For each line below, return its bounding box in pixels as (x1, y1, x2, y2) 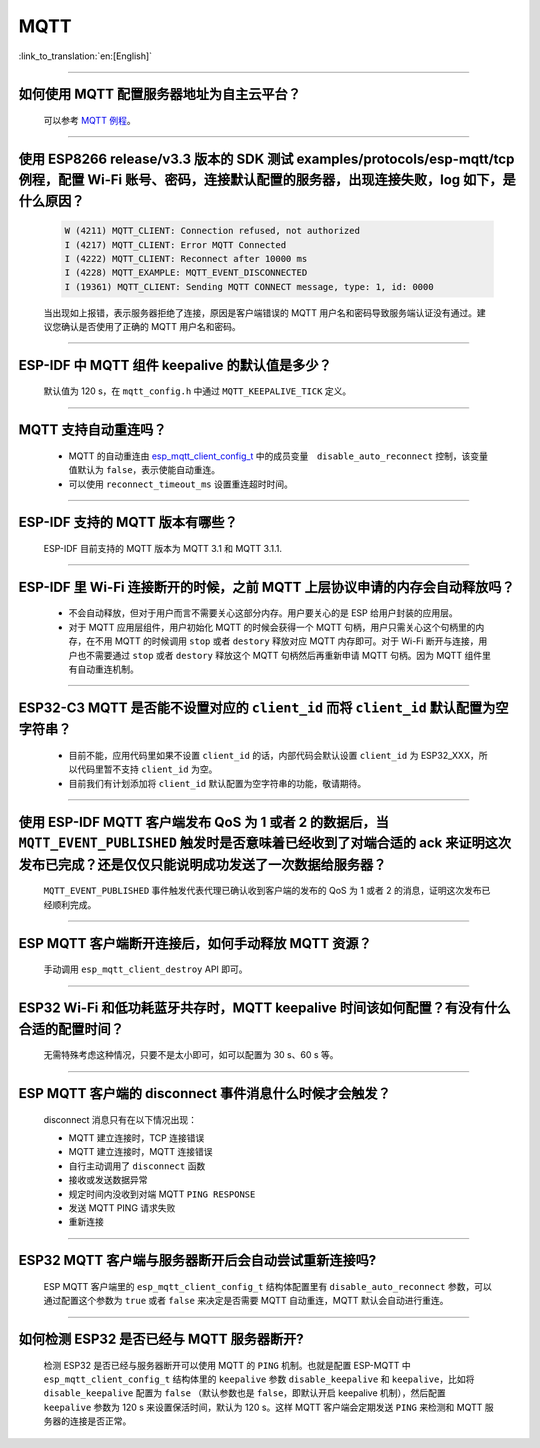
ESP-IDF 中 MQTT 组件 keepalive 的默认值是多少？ (18, 356, 332, 374)
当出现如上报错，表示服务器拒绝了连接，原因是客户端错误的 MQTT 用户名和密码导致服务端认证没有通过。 (43, 306, 477, 319)
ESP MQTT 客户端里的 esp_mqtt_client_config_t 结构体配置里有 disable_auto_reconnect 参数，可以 (43, 1280, 492, 1292)
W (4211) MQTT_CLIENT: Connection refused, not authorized (64, 225, 360, 237)
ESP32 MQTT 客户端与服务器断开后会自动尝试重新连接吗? (18, 1252, 377, 1269)
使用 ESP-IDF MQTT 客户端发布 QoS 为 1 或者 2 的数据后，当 (18, 813, 390, 830)
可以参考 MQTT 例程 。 (43, 114, 136, 126)
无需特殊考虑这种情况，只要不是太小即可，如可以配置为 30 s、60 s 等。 (43, 1049, 339, 1061)
